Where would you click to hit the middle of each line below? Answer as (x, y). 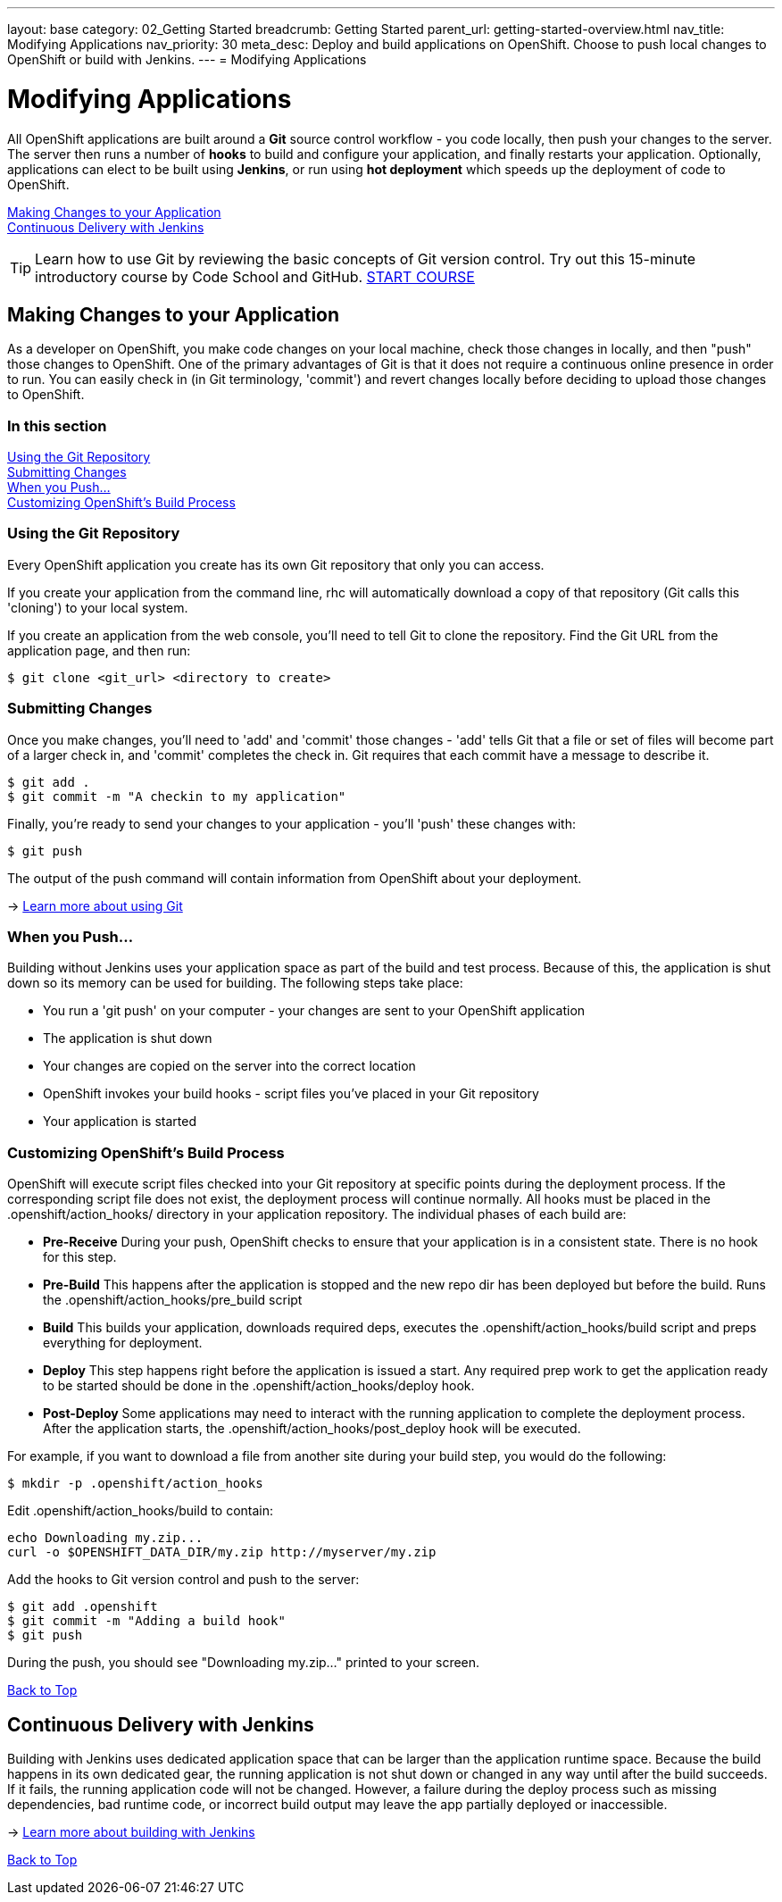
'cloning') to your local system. (98, 607)
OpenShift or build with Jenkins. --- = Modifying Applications (187, 59)
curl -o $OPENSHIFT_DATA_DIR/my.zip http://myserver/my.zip (222, 1552)
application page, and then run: (99, 650)
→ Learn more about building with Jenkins (131, 1831)
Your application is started (120, 1122)
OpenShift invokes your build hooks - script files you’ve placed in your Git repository (291, 1094)
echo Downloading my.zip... (105, 1538)
